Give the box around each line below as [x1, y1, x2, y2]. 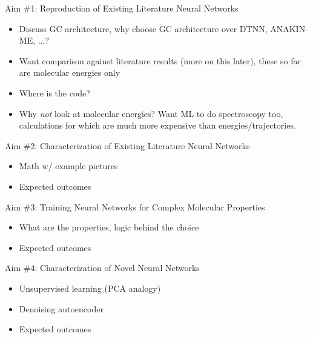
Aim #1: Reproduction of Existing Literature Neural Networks [5, 2, 239, 14]
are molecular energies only [19, 66, 120, 79]
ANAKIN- [270, 22, 308, 35]
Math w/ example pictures [19, 159, 118, 172]
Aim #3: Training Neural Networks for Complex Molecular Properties [5, 200, 265, 213]
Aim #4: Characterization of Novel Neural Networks [5, 261, 200, 274]
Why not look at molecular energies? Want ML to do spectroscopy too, [19, 107, 283, 119]
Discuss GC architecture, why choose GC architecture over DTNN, [19, 22, 268, 35]
